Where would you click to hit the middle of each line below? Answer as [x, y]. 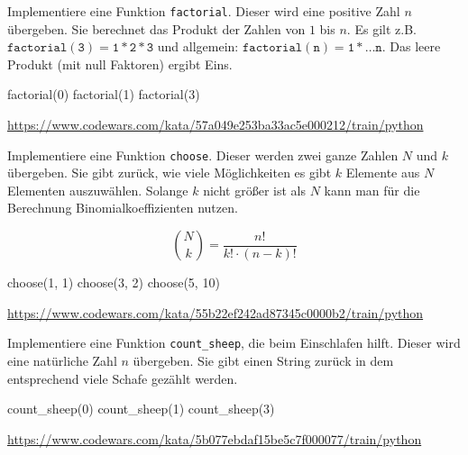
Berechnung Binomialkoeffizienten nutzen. [123, 208]
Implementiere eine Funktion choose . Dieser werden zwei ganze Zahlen [203, 155]
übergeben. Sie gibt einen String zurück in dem [263, 360]
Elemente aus [383, 173]
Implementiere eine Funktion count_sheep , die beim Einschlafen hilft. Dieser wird [234, 343]
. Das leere [411, 46]
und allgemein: [198, 46]
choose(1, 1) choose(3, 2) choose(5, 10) [114, 282]
